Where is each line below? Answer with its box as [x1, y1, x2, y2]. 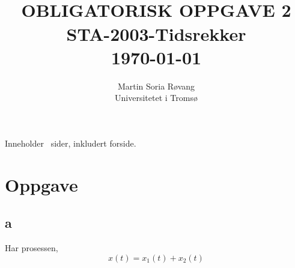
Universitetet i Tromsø [115, 91, 198, 104]
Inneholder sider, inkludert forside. [5, 136, 136, 149]
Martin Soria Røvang [117, 79, 195, 92]
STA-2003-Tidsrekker [66, 21, 246, 46]
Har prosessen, [5, 242, 58, 254]
